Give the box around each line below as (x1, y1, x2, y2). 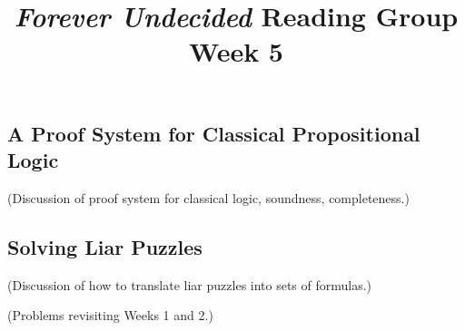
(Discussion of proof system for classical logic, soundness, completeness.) (7, 188, 410, 207)
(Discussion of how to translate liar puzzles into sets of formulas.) (7, 275, 372, 294)
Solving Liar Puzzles (7, 232, 203, 260)
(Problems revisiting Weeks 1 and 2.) (7, 306, 213, 325)
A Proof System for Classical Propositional (7, 119, 420, 147)
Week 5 (189, 33, 283, 70)
